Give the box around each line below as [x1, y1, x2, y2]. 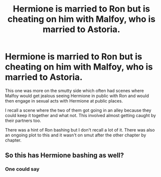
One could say [5, 166, 40, 173]
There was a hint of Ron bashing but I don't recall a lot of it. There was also [5, 127, 155, 133]
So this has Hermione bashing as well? [5, 151, 124, 160]
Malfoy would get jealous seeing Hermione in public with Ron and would [5, 93, 149, 99]
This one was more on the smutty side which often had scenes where [5, 88, 144, 93]
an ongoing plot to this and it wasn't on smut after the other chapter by [5, 132, 146, 138]
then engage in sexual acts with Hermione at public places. [5, 98, 123, 103]
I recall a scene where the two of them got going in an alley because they [5, 107, 152, 113]
